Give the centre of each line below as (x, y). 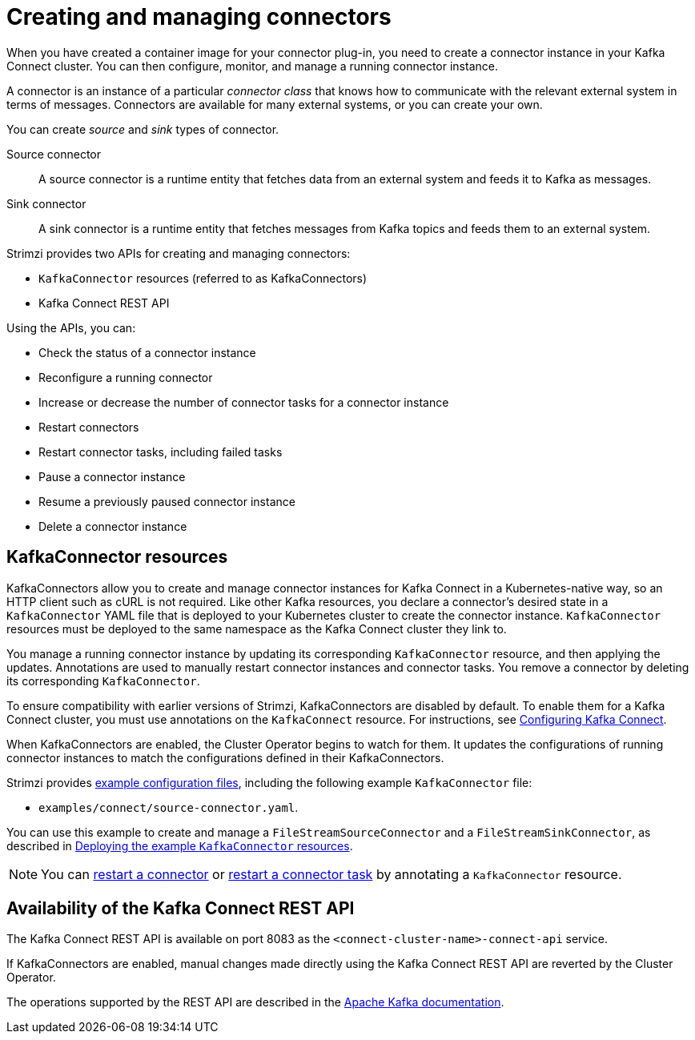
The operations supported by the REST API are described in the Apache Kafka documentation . (255, 1002)
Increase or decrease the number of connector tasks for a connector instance (244, 402)
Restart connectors (89, 427)
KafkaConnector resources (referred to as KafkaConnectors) (203, 278)
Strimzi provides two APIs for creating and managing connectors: (179, 253)
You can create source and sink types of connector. (143, 129)
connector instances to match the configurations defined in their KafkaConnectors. (225, 757)
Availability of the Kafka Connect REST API (181, 909)
